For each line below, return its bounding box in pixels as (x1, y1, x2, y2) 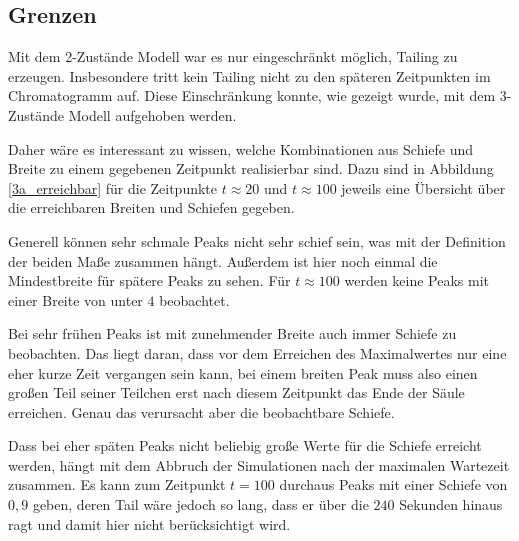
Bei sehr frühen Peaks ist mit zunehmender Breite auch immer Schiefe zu (8, 323, 457, 344)
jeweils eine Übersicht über (341, 177, 506, 198)
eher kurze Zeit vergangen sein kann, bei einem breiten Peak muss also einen (8, 362, 478, 383)
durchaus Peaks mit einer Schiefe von (279, 474, 508, 495)
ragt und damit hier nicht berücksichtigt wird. (8, 513, 291, 534)
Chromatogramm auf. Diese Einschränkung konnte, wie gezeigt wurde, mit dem (8, 85, 496, 106)
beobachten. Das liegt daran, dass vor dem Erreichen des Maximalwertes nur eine (8, 342, 507, 363)
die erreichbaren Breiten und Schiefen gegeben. (8, 197, 295, 218)
